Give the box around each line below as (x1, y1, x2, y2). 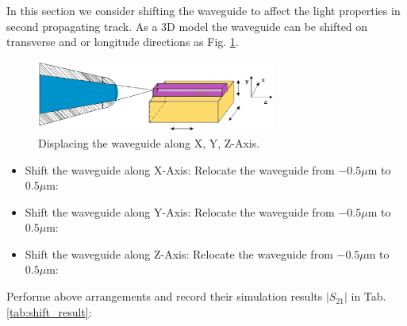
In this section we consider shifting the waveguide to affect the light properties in (6, 2, 401, 18)
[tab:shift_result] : (6, 303, 92, 320)
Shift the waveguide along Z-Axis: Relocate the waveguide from (25, 245, 333, 262)
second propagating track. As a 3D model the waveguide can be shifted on (6, 17, 368, 34)
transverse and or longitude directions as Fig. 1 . (6, 33, 239, 50)
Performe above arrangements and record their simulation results (6, 288, 323, 305)
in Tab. (351, 288, 386, 305)
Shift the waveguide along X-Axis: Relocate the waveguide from (25, 161, 335, 178)
